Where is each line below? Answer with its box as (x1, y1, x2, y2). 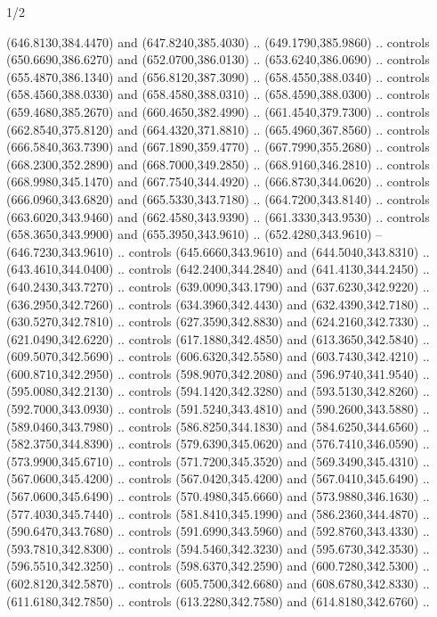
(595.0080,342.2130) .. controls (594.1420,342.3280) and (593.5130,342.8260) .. (6, 382, 430, 400)
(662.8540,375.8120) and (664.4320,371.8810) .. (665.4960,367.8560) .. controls (6, 119, 430, 138)
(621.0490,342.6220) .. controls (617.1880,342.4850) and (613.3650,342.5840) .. (6, 329, 430, 348)
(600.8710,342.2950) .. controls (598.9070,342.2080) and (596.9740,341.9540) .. (6, 364, 430, 383)
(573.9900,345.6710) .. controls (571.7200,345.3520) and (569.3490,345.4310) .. (6, 451, 430, 470)
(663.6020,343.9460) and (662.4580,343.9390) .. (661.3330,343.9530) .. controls (6, 207, 430, 226)
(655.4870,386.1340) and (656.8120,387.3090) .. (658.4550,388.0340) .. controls (6, 67, 430, 86)
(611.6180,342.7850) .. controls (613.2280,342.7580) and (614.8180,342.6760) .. (6, 591, 430, 610)
